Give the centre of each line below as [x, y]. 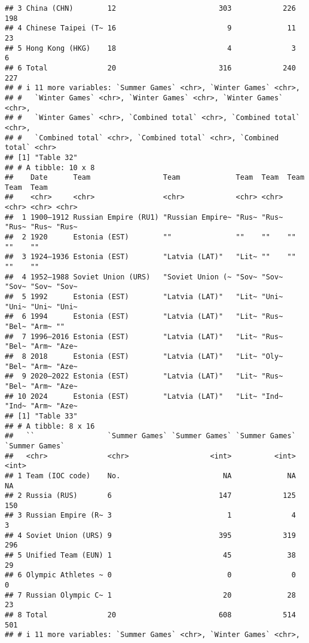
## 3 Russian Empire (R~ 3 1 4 [150, 516]
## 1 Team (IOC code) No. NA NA [150, 476]
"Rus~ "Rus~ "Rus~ [41, 227]
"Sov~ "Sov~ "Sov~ [41, 287]
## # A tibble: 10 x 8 [50, 167]
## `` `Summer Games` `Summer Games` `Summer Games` [150, 436]
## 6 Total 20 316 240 [150, 68]
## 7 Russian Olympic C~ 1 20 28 [150, 595]
